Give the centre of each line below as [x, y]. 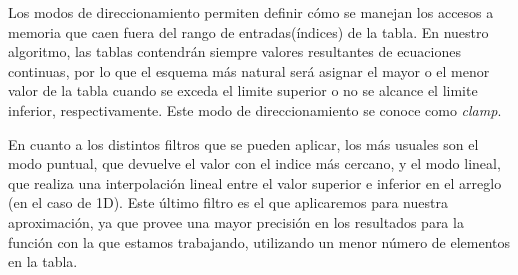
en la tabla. [43, 261]
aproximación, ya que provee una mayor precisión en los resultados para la [236, 221]
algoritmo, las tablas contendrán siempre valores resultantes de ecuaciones [234, 51]
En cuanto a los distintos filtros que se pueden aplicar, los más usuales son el [243, 143]
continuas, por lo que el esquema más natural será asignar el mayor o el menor [249, 70]
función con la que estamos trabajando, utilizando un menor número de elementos [259, 241]
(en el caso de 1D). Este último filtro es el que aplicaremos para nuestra [228, 202]
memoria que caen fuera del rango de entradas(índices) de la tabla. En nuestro [248, 31]
